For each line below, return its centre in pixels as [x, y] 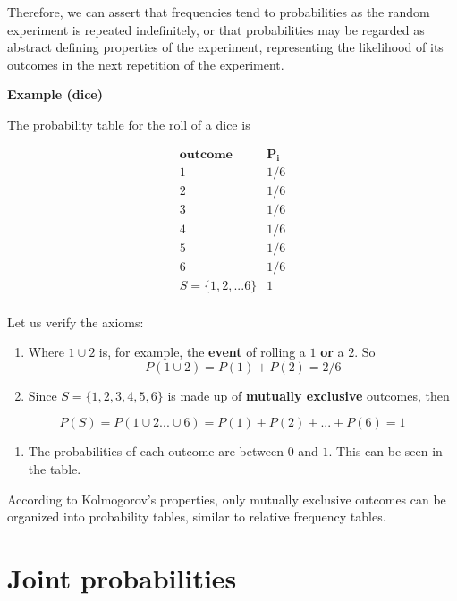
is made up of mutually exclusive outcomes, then [309, 395]
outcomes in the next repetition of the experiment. [146, 64]
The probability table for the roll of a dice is [129, 124]
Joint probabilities [122, 577]
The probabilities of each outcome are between [156, 451]
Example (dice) [55, 94]
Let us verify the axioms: [76, 322]
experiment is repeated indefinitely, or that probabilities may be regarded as [216, 29]
